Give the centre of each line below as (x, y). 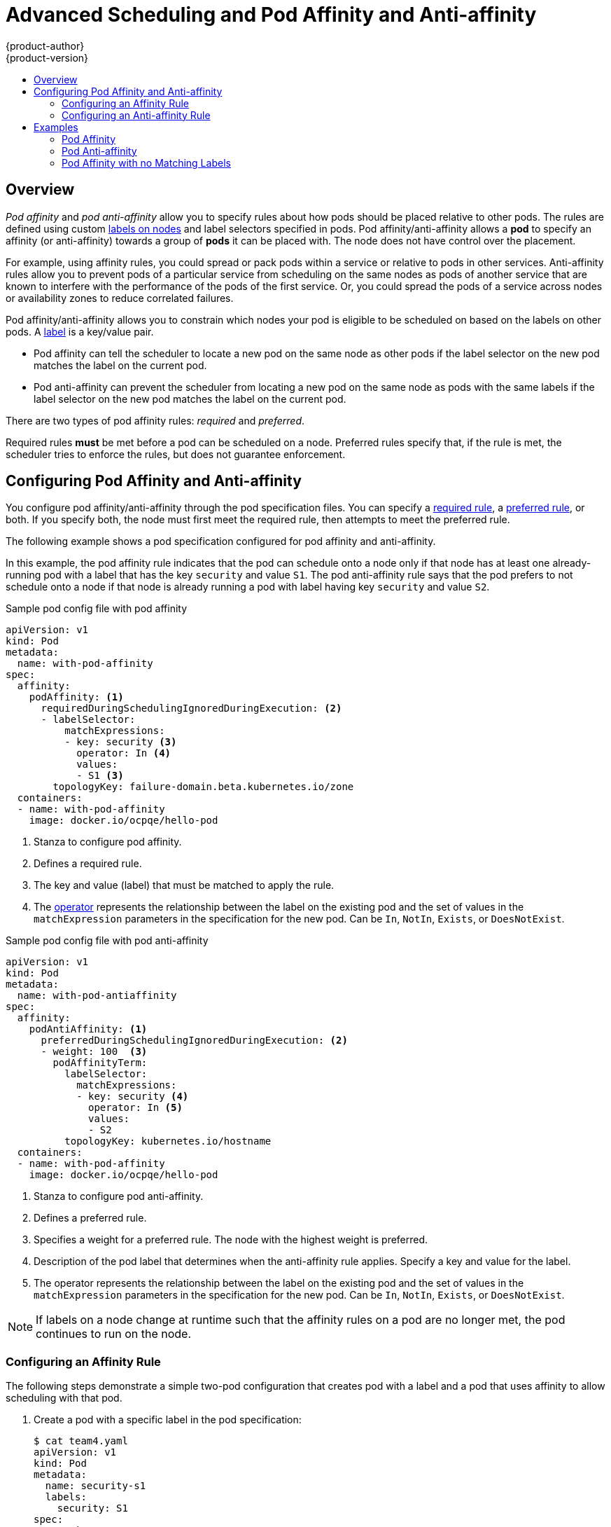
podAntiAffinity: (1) (88, 1029)
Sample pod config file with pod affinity (97, 609)
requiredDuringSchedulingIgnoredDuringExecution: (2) (191, 709)
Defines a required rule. (88, 864)
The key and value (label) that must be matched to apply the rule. (184, 885)
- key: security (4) (133, 1097)
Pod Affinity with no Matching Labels (146, 163)
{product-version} (47, 57)
